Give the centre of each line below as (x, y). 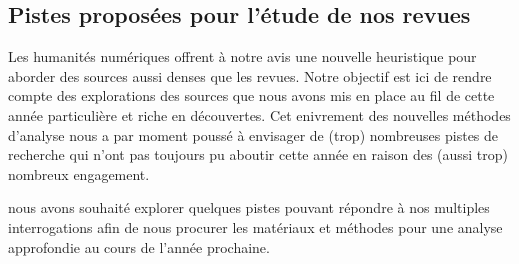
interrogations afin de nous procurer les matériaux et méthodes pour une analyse (255, 226)
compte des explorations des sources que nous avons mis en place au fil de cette (251, 95)
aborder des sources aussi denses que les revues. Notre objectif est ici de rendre (250, 75)
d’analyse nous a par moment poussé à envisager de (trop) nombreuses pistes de (253, 134)
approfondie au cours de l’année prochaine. (139, 246)
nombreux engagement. (79, 173)
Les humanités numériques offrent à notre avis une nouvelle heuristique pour (242, 56)
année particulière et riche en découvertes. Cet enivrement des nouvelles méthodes (259, 114)
